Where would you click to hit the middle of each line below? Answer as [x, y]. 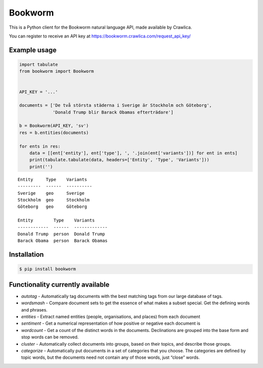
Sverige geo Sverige [51, 193]
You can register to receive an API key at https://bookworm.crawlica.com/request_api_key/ [100, 36]
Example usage [33, 50]
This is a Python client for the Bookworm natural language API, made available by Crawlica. [101, 27]
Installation [26, 255]
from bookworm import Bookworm [57, 71]
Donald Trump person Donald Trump [61, 234]
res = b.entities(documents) [54, 132]
